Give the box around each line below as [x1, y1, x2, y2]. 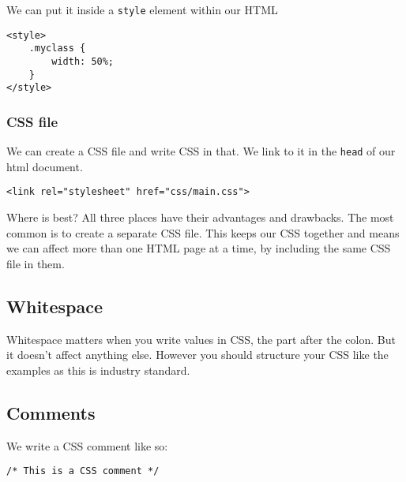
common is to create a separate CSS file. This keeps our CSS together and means [6, 224, 400, 241]
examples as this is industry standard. [6, 361, 190, 378]
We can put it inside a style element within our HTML [6, 2, 278, 17]
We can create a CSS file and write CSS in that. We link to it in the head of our [6, 143, 396, 159]
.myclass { [28, 43, 86, 54]
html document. [6, 158, 83, 174]
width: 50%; [51, 55, 115, 67]
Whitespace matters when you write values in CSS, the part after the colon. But [6, 331, 396, 347]
